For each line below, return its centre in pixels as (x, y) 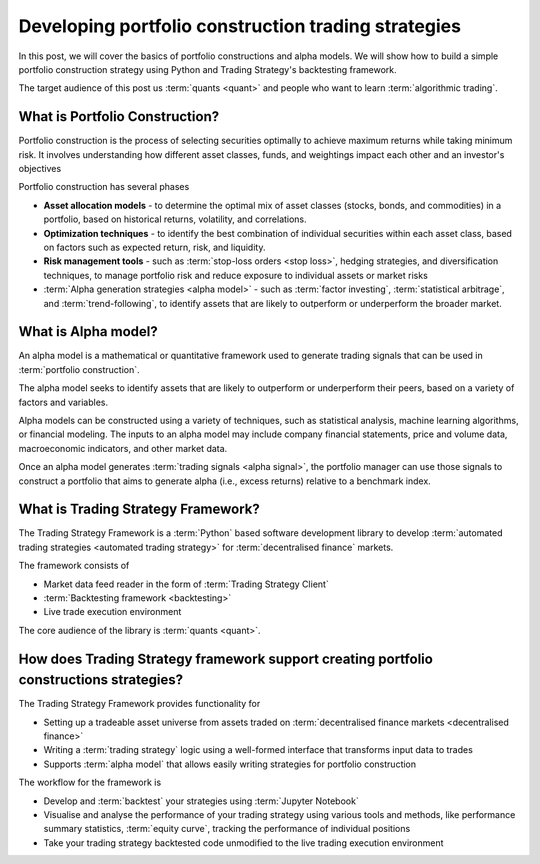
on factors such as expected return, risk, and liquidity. (154, 247)
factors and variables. (63, 402)
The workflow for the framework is (90, 782)
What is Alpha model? (88, 331)
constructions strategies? (101, 680)
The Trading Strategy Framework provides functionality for (139, 704)
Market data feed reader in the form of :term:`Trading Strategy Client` (186, 584)
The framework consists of (74, 566)
